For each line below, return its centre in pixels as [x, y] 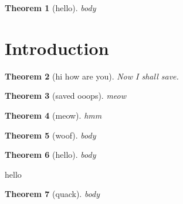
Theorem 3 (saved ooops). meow [66, 96]
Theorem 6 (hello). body [50, 155]
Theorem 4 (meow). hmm [53, 115]
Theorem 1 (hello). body [50, 8]
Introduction [57, 48]
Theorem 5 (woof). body [50, 135]
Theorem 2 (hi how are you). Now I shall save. [92, 76]
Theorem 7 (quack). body [52, 194]
